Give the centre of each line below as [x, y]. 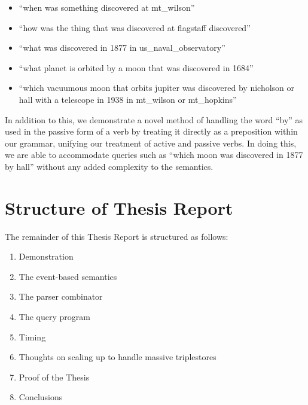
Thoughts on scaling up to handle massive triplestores [118, 357]
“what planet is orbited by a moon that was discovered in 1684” [136, 67]
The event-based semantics [68, 276]
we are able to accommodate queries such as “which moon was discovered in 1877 [154, 155]
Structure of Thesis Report [119, 207]
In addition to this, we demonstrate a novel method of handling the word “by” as [154, 119]
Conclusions [41, 397]
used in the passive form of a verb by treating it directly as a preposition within [151, 131]
